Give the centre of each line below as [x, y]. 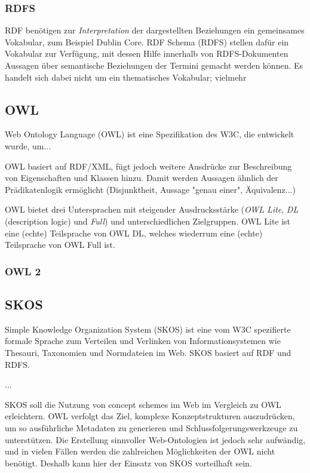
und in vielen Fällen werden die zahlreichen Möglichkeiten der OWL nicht [140, 451]
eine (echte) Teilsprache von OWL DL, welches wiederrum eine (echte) [134, 233]
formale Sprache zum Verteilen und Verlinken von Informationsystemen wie [143, 341]
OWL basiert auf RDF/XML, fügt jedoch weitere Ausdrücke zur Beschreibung [148, 166]
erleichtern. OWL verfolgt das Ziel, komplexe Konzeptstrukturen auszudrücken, [150, 416]
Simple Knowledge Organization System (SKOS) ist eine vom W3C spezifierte [148, 329]
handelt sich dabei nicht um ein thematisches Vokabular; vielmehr [126, 77]
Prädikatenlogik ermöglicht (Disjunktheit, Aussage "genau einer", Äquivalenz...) [150, 189]
